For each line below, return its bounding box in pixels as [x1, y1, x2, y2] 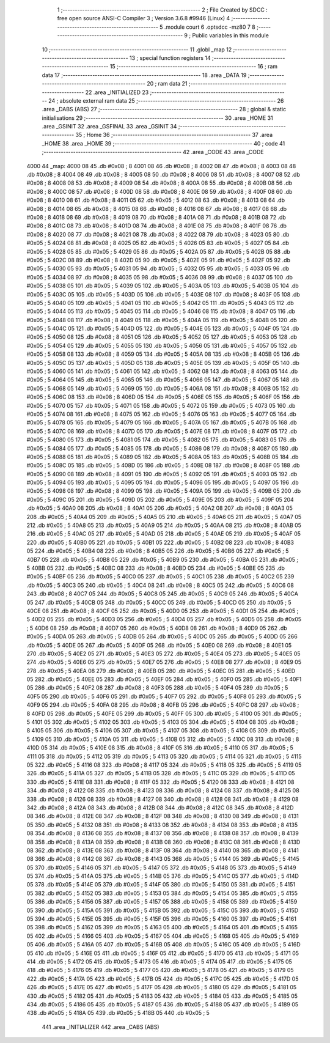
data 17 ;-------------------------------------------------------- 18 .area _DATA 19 [42, 71, 247, 79]
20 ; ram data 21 [147, 80, 188, 87]
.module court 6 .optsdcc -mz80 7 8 [164, 23, 256, 31]
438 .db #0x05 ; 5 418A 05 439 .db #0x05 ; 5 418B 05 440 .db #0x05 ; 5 [26, 1009, 210, 1017]
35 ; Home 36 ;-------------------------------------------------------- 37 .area [75, 131, 273, 139]
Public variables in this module [192, 32, 269, 39]
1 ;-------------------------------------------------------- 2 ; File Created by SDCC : [57, 6, 268, 13]
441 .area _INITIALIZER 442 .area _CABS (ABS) [42, 1023, 159, 1030]
